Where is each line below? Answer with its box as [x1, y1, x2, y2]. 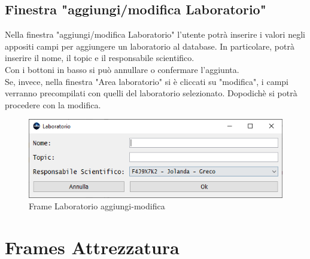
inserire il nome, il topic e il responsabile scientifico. [5, 51, 194, 64]
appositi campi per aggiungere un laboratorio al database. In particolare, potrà [5, 39, 294, 52]
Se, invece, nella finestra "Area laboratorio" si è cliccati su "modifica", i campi [5, 75, 288, 87]
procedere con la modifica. [5, 98, 101, 111]
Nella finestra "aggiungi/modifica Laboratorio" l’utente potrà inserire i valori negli [5, 28, 305, 41]
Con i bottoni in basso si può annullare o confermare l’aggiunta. [5, 63, 239, 75]
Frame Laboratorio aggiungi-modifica [29, 200, 165, 212]
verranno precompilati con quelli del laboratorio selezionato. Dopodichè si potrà [5, 87, 297, 99]
